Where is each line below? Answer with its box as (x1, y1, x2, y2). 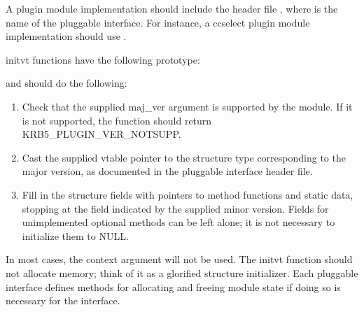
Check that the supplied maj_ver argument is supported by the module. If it (22, 99, 353, 113)
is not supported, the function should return (22, 113, 212, 127)
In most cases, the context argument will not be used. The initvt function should (6, 252, 353, 267)
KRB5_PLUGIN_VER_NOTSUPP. (22, 127, 181, 141)
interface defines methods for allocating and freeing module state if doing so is (6, 279, 341, 294)
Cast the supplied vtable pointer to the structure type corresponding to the (22, 150, 346, 164)
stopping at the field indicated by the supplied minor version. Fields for (22, 201, 329, 215)
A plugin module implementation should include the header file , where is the (6, 1, 338, 15)
